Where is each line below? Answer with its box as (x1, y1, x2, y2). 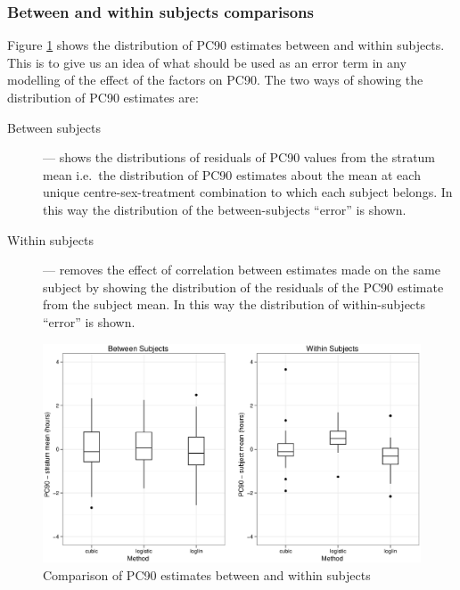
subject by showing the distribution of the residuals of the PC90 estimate (43, 277, 444, 296)
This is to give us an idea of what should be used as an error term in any (7, 53, 407, 71)
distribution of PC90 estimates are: (7, 88, 199, 106)
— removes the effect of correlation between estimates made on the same (43, 260, 440, 279)
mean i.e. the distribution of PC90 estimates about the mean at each (43, 165, 421, 184)
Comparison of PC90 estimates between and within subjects (43, 565, 371, 584)
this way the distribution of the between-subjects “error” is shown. (43, 200, 407, 218)
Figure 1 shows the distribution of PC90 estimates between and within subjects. (7, 36, 445, 54)
